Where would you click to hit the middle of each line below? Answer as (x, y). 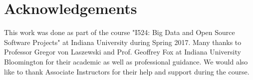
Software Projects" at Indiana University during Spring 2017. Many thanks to (123, 42)
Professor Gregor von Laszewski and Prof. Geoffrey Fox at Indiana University (123, 52)
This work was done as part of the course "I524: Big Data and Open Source (120, 32)
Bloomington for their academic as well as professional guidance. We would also (126, 61)
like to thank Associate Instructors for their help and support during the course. (127, 71)
